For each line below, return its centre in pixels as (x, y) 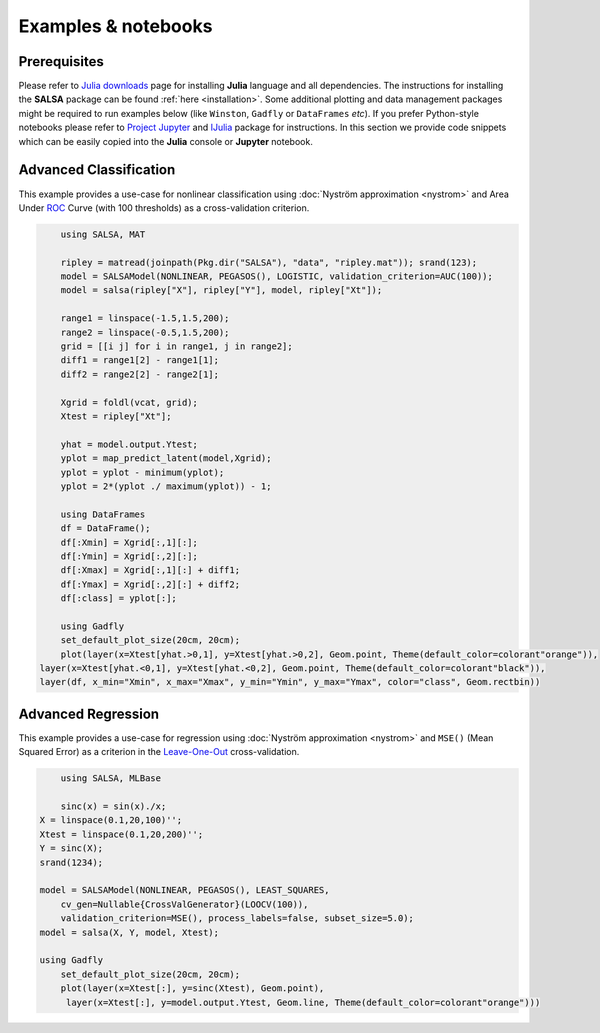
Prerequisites (61, 61)
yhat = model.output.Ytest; (129, 444)
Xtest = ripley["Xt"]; (116, 416)
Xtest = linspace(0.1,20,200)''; (121, 834)
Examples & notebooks (115, 26)
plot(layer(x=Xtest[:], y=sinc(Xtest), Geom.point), (192, 988)
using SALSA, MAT (103, 234)
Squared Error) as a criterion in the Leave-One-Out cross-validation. (159, 752)
